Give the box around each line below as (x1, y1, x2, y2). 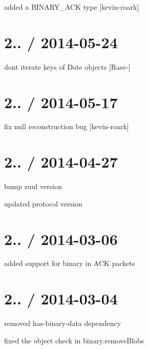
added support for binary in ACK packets (4, 258, 135, 269)
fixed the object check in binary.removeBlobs (4, 335, 144, 345)
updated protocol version (4, 198, 82, 209)
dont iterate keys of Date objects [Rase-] (4, 61, 131, 72)
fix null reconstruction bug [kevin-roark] (4, 121, 129, 132)
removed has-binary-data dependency (4, 318, 121, 329)
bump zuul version (4, 181, 62, 192)
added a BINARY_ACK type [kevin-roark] (4, 2, 139, 12)
